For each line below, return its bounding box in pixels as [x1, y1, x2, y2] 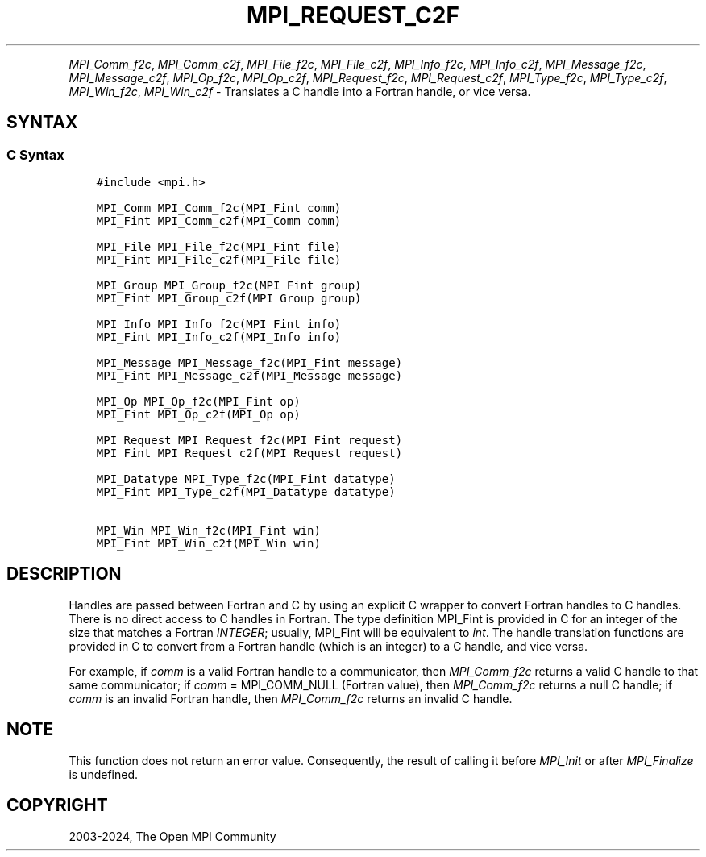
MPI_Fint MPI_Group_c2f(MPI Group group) [96, 291, 362, 305]
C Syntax [6, 146, 64, 163]
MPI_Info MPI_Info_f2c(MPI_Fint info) [96, 317, 342, 331]
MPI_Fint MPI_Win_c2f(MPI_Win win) [96, 536, 321, 550]
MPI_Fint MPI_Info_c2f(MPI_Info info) [96, 330, 342, 343]
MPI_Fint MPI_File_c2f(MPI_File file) [96, 252, 342, 266]
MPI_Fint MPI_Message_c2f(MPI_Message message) [96, 368, 403, 382]
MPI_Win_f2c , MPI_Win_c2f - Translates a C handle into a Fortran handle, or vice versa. [69, 84, 531, 98]
